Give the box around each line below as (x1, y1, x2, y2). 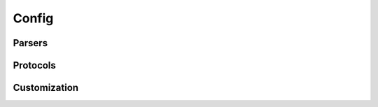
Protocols (13, 59, 56, 71)
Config (13, 10, 54, 26)
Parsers (13, 37, 48, 49)
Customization (13, 82, 79, 94)
